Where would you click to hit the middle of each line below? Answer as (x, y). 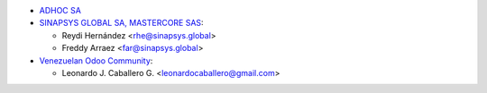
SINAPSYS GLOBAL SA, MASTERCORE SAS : (121, 23)
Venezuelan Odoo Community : (96, 60)
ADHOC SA (60, 10)
